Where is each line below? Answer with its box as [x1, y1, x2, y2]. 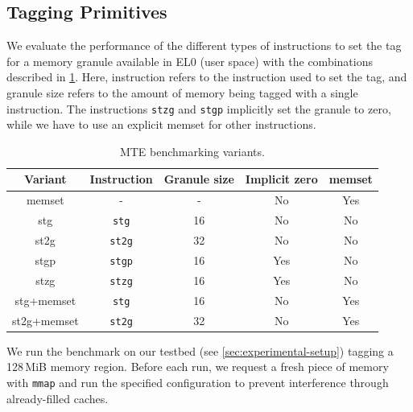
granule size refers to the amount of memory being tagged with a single [6, 84, 358, 101]
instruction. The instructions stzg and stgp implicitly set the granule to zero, [6, 100, 391, 117]
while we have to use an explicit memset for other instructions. [6, 116, 316, 133]
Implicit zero [245, 171, 318, 187]
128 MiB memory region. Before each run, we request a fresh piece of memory [6, 358, 389, 375]
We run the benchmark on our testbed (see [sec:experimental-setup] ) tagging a [6, 342, 394, 359]
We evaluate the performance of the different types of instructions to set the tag [6, 37, 402, 54]
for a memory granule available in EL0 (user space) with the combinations [6, 52, 373, 69]
